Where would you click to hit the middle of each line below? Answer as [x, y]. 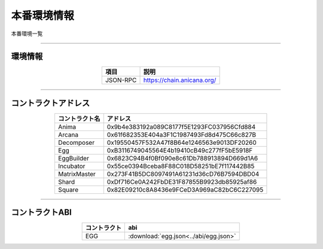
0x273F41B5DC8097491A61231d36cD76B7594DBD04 [183, 174]
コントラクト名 [79, 119]
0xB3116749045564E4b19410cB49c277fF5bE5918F [180, 150]
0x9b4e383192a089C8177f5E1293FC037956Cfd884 [181, 127]
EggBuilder [73, 158]
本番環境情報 [43, 16]
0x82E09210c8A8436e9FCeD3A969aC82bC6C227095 [185, 190]
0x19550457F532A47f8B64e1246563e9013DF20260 [182, 142]
